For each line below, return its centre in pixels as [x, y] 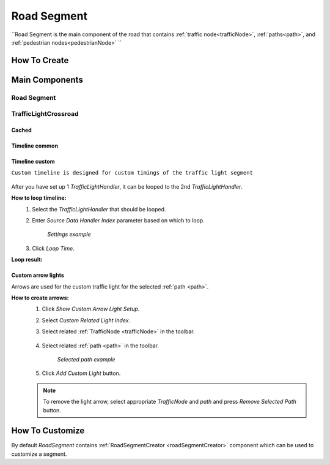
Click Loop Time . [53, 248]
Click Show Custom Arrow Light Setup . [91, 309]
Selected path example [86, 359]
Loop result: [27, 260]
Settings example [69, 234]
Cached [21, 130]
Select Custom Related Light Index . [86, 320]
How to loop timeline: [39, 198]
